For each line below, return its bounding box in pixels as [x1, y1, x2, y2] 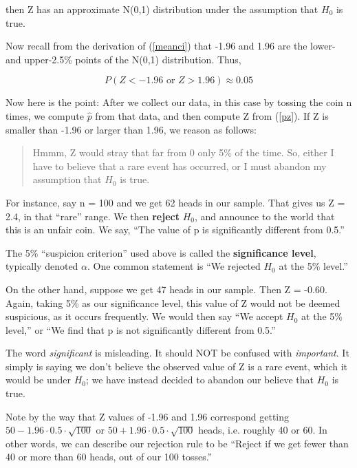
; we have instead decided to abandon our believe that [85, 372, 314, 387]
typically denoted [6, 259, 78, 273]
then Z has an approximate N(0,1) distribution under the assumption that [6, 2, 318, 16]
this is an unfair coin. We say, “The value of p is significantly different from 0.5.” [6, 222, 345, 237]
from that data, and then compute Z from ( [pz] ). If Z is [95, 108, 329, 123]
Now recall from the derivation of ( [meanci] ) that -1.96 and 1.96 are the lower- [6, 39, 336, 53]
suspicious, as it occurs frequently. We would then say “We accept [6, 309, 283, 323]
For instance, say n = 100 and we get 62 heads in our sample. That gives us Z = [6, 195, 345, 209]
